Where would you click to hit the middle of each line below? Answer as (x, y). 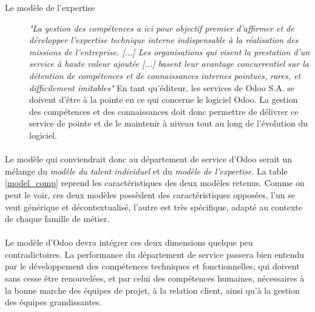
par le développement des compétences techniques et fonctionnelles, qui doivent (152, 266)
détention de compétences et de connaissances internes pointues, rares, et (165, 75)
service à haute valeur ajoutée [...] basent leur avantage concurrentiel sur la (169, 64)
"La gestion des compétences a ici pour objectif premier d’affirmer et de (162, 28)
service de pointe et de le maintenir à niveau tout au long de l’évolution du (169, 123)
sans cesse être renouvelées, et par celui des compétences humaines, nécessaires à (155, 278)
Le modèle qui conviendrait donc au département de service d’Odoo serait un (149, 159)
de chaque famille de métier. (57, 219)
